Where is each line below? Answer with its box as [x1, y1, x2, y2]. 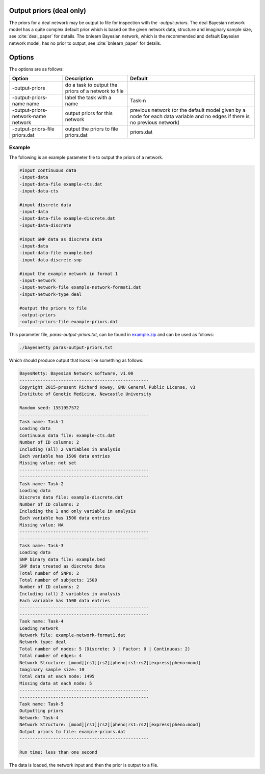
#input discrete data [19, 202, 72, 208]
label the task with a [65, 94, 111, 101]
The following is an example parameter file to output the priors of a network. [9, 154, 163, 160]
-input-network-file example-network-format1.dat [19, 284, 141, 290]
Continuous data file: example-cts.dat [19, 433, 115, 438]
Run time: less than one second [19, 749, 98, 755]
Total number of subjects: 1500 [19, 577, 98, 583]
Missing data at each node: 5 [19, 681, 92, 686]
